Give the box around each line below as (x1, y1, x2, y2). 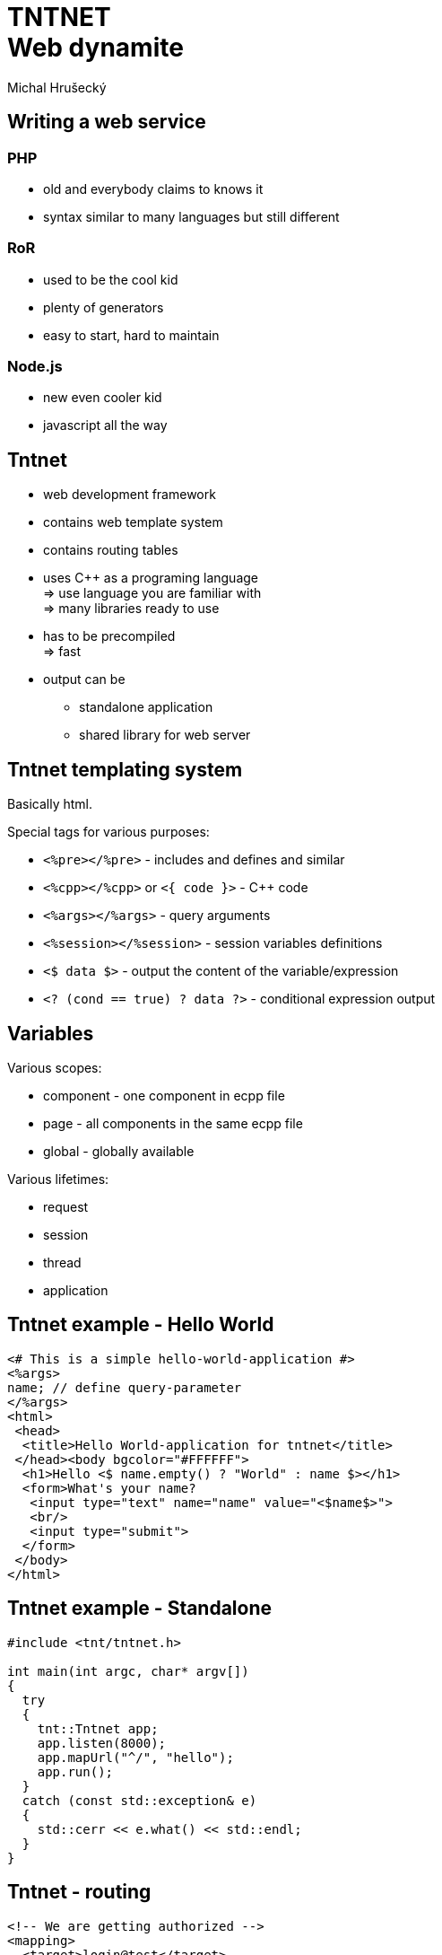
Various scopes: (7, 1060, 102, 1075)
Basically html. (7, 796, 92, 812)
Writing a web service (7, 110, 206, 134)
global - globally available (43, 1144, 195, 1159)
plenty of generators (43, 299, 164, 315)
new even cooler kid (43, 390, 162, 406)
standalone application (79, 699, 213, 715)
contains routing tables (43, 542, 178, 558)
